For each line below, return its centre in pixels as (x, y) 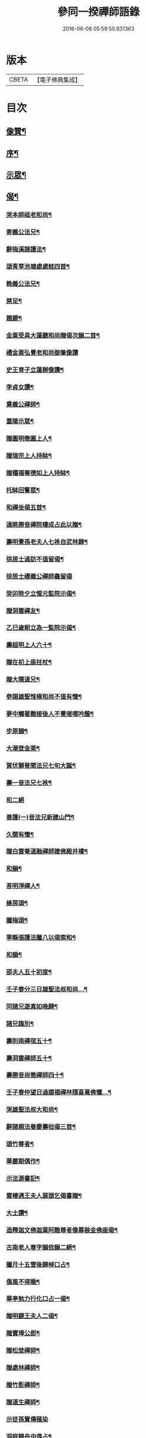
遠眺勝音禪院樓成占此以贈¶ (44, 525)
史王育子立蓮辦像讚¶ (35, 370)
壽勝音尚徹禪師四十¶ (35, 1075)
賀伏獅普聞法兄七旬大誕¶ (41, 765)
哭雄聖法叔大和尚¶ (32, 1109)
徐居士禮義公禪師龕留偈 (39, 576)
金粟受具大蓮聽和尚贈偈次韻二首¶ (53, 335)
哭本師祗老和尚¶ (29, 215)
